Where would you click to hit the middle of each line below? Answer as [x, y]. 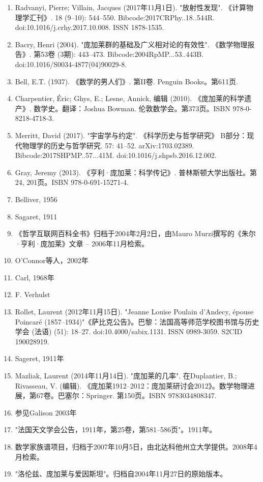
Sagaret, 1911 [36, 216]
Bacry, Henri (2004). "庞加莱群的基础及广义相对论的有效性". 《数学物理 [131, 44]
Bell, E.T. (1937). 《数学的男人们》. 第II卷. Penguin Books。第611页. [126, 81]
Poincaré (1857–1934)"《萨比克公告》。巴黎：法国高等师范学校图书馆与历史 [137, 321]
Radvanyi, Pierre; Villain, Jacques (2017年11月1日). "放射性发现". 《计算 [130, 7]
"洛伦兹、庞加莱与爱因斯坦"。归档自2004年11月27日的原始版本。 [121, 474]
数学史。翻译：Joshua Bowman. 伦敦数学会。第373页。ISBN [132, 108]
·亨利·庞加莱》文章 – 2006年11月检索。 [82, 243]
